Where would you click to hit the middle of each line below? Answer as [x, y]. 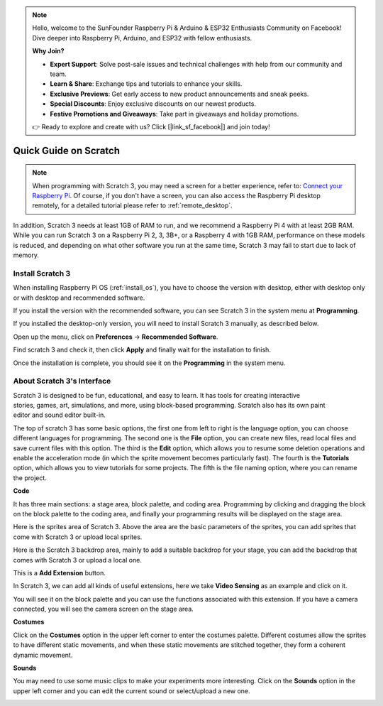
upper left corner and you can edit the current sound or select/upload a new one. [132, 691]
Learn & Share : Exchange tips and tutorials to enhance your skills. [146, 84]
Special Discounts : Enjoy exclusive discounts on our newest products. [153, 104]
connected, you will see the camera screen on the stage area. [104, 609]
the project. [30, 478]
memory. [26, 255]
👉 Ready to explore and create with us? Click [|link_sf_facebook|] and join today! [151, 126]
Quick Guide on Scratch [67, 150]
